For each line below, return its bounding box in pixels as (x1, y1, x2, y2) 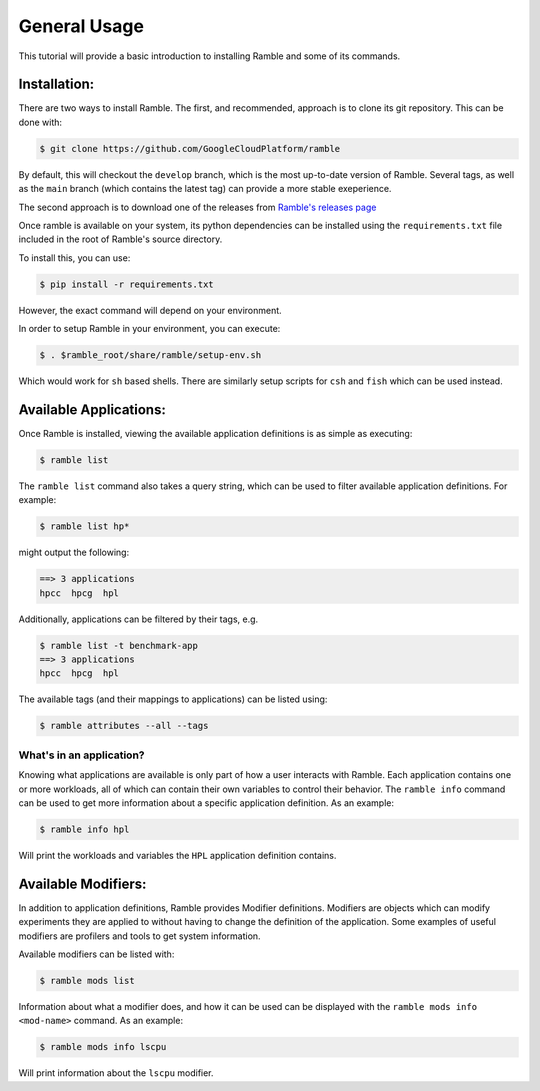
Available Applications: (18, 401, 167, 418)
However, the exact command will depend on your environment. (18, 304, 282, 316)
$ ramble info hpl (39, 823, 130, 835)
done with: (18, 116, 63, 128)
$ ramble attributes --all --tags (39, 720, 209, 732)
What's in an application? (18, 748, 145, 762)
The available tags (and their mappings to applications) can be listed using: (18, 693, 328, 705)
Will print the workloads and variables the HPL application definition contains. (18, 849, 337, 861)
